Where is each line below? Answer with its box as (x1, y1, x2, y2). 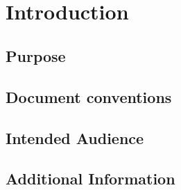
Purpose (6, 45, 66, 66)
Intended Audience (6, 127, 144, 148)
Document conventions (6, 86, 172, 107)
